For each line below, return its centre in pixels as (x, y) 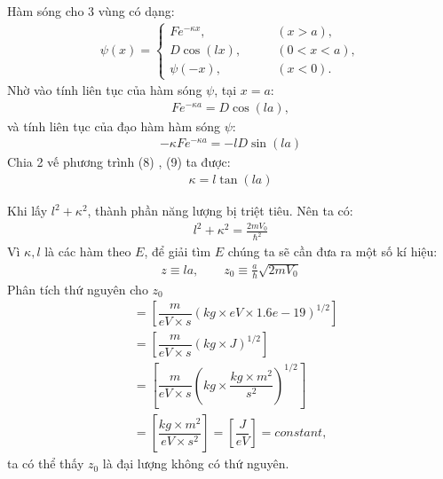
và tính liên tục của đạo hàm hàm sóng (114, 126)
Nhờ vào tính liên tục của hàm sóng (105, 90)
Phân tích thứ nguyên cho (78, 289)
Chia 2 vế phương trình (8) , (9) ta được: (119, 162)
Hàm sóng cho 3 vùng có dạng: (91, 11)
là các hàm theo (88, 251)
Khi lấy (28, 211)
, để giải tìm (178, 251)
